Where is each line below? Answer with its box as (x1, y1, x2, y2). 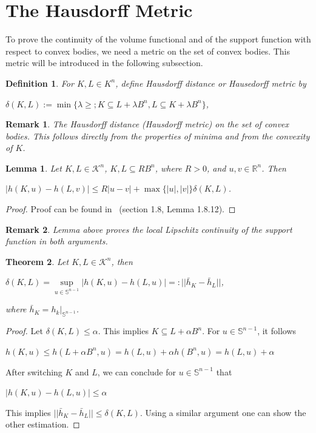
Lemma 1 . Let (5, 161, 62, 174)
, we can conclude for (97, 365, 176, 378)
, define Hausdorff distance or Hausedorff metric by (115, 76, 306, 89)
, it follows (257, 324, 297, 337)
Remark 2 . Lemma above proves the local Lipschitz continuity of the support (5, 223, 292, 235)
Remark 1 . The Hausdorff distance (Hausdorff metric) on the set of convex (5, 118, 289, 130)
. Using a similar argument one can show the (140, 406, 306, 418)
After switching (5, 365, 62, 378)
